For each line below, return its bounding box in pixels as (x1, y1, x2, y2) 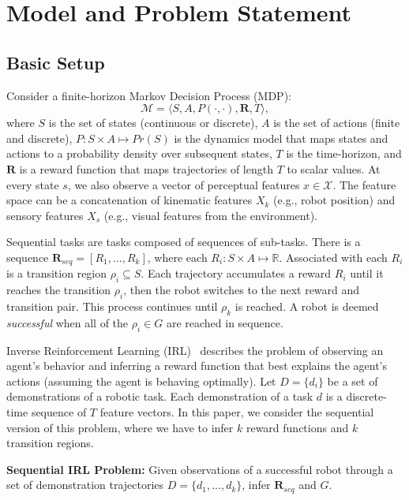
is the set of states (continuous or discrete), (48, 114, 258, 131)
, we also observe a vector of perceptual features (67, 176, 300, 192)
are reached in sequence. (166, 314, 283, 330)
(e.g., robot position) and (273, 192, 396, 208)
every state (6, 176, 59, 192)
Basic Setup (6, 50, 105, 74)
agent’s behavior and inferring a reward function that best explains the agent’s (6, 357, 387, 374)
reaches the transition (6, 282, 111, 298)
